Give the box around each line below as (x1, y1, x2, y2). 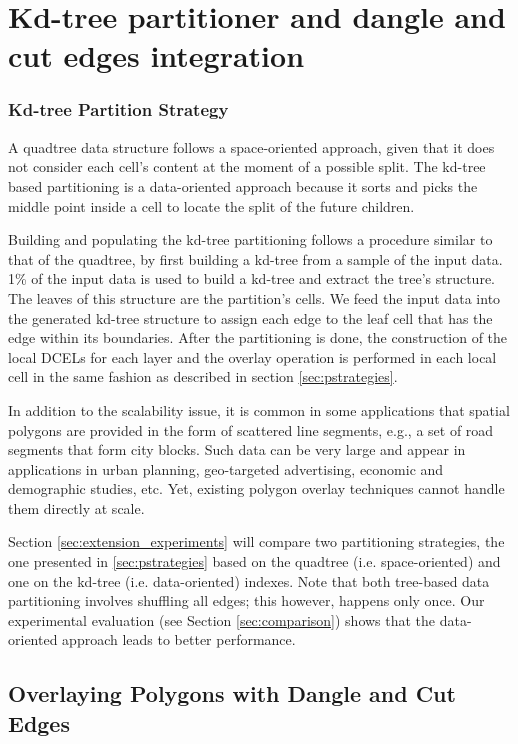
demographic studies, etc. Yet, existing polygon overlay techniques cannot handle (8, 478, 505, 499)
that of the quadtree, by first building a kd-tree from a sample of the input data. (8, 248, 503, 269)
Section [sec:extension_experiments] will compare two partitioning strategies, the (8, 531, 505, 552)
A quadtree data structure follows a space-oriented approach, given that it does (8, 136, 495, 157)
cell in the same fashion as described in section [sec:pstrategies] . (8, 366, 398, 387)
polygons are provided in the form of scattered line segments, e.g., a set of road (8, 419, 494, 440)
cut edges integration (8, 35, 305, 76)
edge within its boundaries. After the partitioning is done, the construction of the (8, 327, 508, 348)
